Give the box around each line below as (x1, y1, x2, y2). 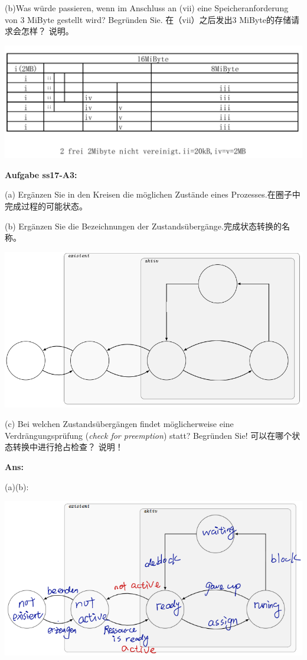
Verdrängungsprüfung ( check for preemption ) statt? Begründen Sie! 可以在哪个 (5, 429, 292, 441)
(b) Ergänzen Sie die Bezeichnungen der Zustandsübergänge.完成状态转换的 (5, 219, 282, 232)
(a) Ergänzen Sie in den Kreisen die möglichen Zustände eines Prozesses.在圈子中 (5, 188, 301, 201)
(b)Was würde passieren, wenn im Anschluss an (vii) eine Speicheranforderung (5, 2, 289, 14)
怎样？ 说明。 (21, 25, 74, 37)
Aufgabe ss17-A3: (5, 168, 77, 180)
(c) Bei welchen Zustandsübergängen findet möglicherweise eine (5, 418, 234, 430)
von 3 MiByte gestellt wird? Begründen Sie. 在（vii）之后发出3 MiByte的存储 (5, 13, 291, 25)
